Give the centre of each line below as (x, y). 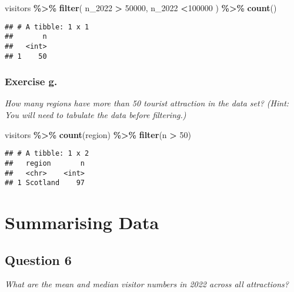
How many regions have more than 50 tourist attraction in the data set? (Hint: (147, 103)
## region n (45, 163)
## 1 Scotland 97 (45, 183)
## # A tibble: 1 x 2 (47, 154)
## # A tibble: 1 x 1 (47, 27)
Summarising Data (82, 222)
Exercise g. (31, 81)
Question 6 (38, 259)
